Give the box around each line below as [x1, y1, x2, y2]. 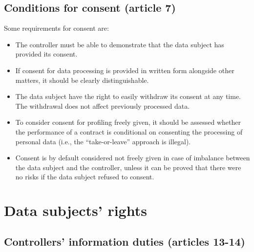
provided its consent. [15, 49, 78, 59]
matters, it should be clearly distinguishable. [15, 75, 149, 85]
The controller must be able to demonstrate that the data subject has [15, 39, 224, 49]
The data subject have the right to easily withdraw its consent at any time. [15, 91, 241, 101]
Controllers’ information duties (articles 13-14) [4, 233, 245, 249]
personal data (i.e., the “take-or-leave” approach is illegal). [15, 136, 191, 146]
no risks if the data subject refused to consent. [15, 172, 154, 182]
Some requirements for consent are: [4, 23, 109, 33]
